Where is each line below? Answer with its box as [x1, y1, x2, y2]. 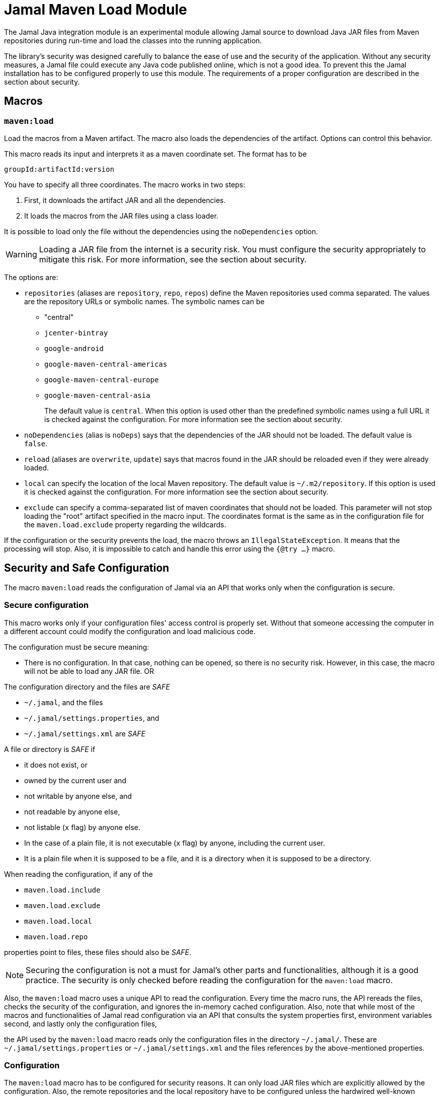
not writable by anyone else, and [24, 791, 132, 800]
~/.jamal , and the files [24, 698, 103, 707]
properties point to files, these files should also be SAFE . [4, 947, 192, 956]
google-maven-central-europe [44, 375, 159, 384]
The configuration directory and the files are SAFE [4, 682, 170, 691]
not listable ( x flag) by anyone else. [24, 822, 141, 832]
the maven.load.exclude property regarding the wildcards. [24, 520, 226, 529]
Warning [6, 249, 37, 259]
